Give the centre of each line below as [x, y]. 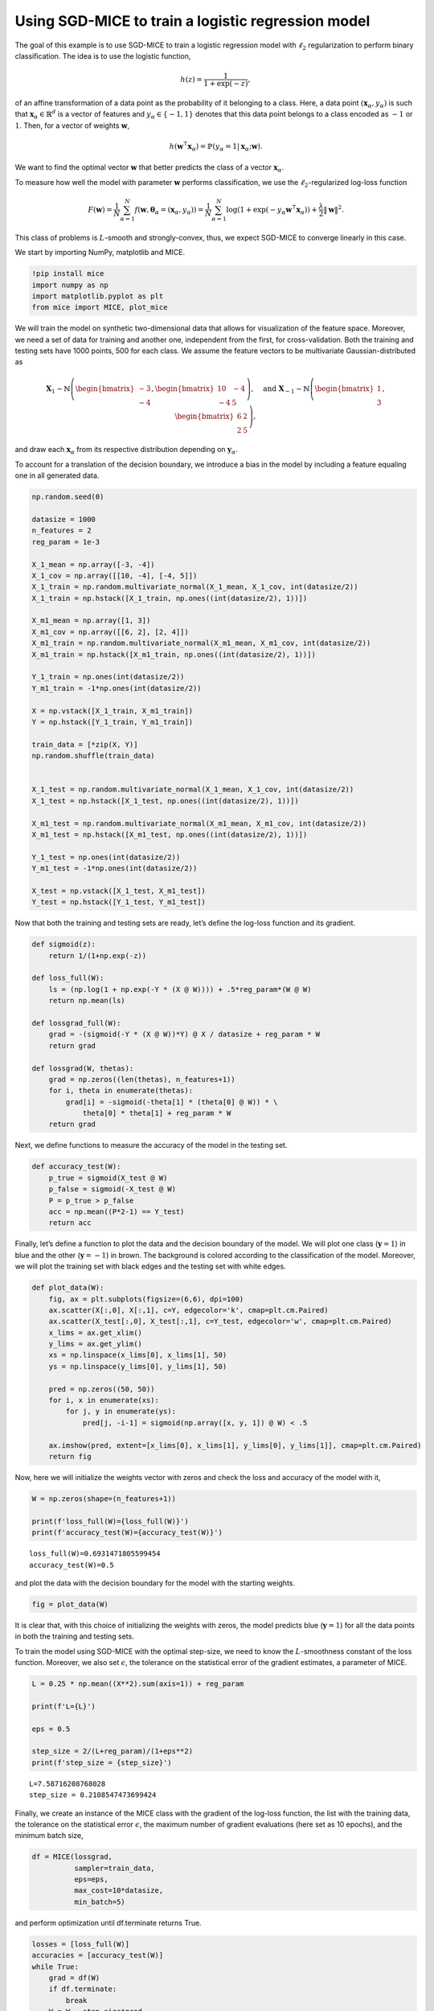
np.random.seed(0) [68, 497]
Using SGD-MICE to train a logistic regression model [192, 21]
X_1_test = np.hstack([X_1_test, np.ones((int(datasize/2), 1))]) [165, 801]
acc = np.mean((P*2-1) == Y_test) [117, 1212]
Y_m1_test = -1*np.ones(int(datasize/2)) [115, 868]
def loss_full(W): [68, 978]
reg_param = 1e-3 [66, 542]
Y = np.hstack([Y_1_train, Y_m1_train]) [112, 722]
